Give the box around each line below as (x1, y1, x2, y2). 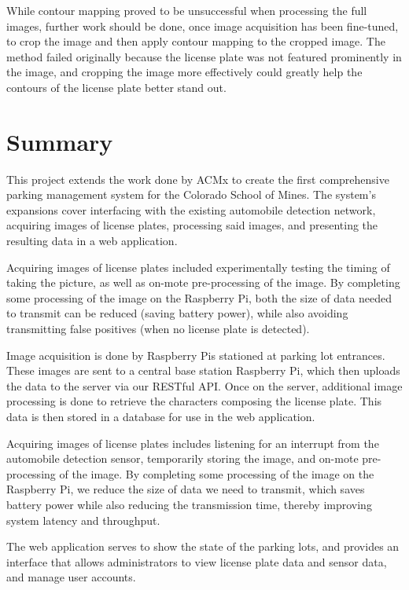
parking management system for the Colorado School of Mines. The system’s (6, 186, 376, 203)
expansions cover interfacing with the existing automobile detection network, (6, 201, 376, 218)
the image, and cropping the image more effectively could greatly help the (6, 64, 363, 80)
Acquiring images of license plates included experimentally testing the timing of (6, 258, 390, 275)
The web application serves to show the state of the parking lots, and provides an (6, 538, 400, 555)
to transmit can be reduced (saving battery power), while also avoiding (6, 305, 348, 321)
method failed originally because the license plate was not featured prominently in (6, 48, 402, 64)
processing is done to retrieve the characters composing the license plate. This (6, 393, 382, 409)
